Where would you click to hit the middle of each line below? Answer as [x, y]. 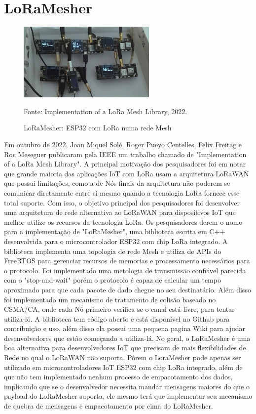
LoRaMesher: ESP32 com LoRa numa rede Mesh [98, 128]
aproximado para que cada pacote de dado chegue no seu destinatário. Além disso [128, 289]
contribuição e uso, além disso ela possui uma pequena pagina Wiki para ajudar [125, 328]
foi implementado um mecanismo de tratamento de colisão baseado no [110, 299]
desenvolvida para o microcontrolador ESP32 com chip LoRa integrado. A [116, 241]
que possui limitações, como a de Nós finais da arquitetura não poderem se [117, 183]
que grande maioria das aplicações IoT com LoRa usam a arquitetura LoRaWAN [127, 173]
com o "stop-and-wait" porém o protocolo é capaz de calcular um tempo [112, 280]
